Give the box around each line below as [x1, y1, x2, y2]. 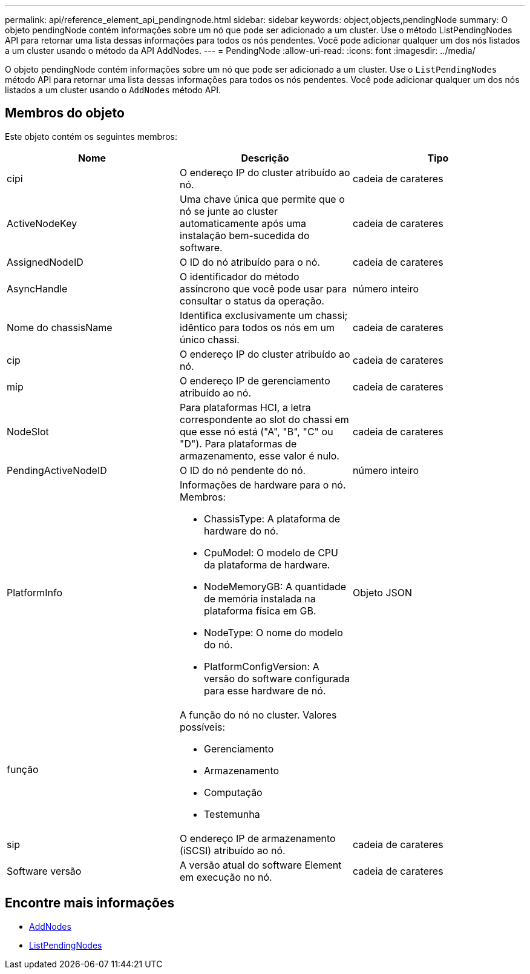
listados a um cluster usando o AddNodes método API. [5, 85, 221, 95]
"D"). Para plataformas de [179, 437, 297, 450]
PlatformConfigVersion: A [203, 660, 319, 673]
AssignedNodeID [7, 255, 83, 268]
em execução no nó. [179, 870, 272, 883]
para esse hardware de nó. [203, 684, 326, 697]
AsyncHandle [7, 282, 68, 295]
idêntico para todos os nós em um [179, 321, 335, 334]
